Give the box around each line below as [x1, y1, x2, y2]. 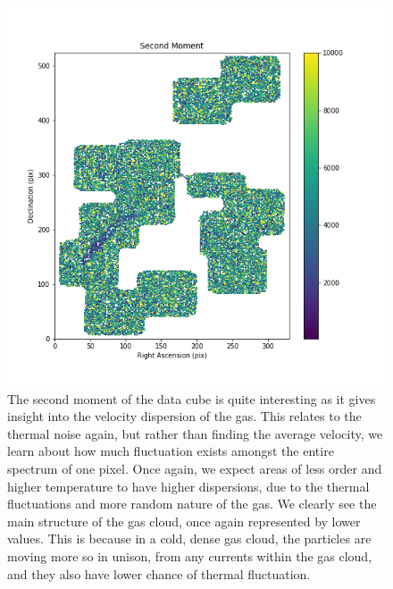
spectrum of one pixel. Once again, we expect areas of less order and [7, 459, 382, 477]
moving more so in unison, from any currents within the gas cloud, [7, 546, 372, 565]
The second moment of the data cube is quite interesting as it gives [7, 389, 376, 408]
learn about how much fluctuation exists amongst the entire [7, 442, 334, 460]
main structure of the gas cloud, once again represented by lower [7, 511, 361, 530]
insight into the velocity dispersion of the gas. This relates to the [7, 407, 362, 425]
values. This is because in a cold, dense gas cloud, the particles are [7, 529, 372, 548]
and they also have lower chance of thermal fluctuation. [7, 564, 311, 583]
